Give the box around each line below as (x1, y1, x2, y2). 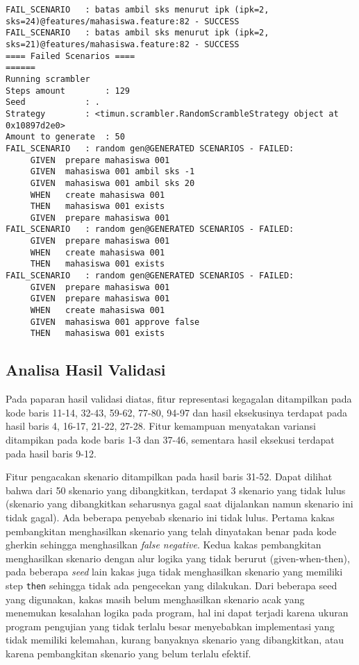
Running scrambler (6, 74, 90, 84)
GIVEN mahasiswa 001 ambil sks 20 (30, 178, 195, 188)
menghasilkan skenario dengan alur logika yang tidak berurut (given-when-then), (6, 550, 350, 565)
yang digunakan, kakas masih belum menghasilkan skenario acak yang (6, 591, 305, 606)
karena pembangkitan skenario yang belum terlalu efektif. (6, 646, 251, 660)
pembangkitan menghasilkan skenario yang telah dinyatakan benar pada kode (6, 523, 337, 538)
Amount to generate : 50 (6, 132, 125, 142)
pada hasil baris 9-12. (6, 446, 97, 460)
